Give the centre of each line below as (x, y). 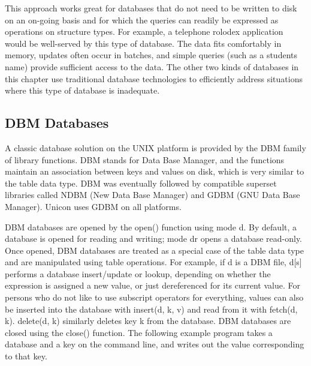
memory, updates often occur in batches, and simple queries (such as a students (151, 55)
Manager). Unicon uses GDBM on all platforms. (93, 206)
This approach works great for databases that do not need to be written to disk (151, 8)
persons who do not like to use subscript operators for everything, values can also (154, 297)
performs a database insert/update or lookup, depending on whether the (138, 273)
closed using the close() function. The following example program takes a (139, 332)
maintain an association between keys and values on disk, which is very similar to (155, 171)
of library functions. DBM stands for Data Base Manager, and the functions (145, 159)
